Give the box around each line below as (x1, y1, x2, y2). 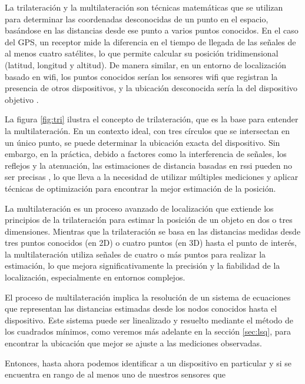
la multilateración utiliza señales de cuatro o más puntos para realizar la (5, 248, 266, 260)
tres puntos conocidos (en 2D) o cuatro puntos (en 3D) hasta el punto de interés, (5, 236, 297, 249)
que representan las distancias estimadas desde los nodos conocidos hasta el (5, 302, 277, 315)
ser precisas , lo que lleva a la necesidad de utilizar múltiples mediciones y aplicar (5, 171, 299, 183)
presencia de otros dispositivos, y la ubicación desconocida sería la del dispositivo (5, 82, 298, 94)
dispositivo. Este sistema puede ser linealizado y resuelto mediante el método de (5, 313, 293, 326)
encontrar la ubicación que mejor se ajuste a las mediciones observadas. (5, 337, 262, 349)
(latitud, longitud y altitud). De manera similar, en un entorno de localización (5, 58, 287, 71)
